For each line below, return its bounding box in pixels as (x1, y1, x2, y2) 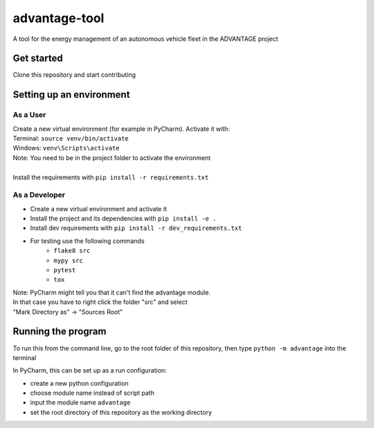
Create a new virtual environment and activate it (30, 204, 168, 213)
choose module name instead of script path (30, 389, 155, 398)
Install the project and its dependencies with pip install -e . (30, 215, 217, 223)
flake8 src (53, 247, 91, 255)
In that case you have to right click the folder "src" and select (12, 298, 188, 306)
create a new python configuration (30, 379, 129, 387)
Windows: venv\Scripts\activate (12, 144, 121, 152)
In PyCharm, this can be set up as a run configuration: (12, 366, 167, 375)
